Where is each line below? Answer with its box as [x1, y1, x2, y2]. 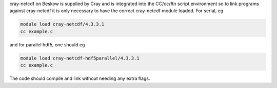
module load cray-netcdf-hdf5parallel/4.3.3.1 [20, 55, 140, 61]
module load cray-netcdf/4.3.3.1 [20, 21, 105, 27]
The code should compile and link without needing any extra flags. [9, 75, 150, 81]
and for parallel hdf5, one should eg [9, 41, 85, 48]
